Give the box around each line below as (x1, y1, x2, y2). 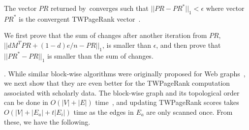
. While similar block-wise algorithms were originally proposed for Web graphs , (4, 68, 246, 78)
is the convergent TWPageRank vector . (18, 13, 141, 24)
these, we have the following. (4, 116, 91, 127)
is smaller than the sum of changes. (47, 50, 154, 61)
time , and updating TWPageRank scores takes (95, 97, 239, 107)
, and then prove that (156, 39, 221, 50)
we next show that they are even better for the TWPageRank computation (4, 78, 230, 88)
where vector (206, 3, 245, 13)
